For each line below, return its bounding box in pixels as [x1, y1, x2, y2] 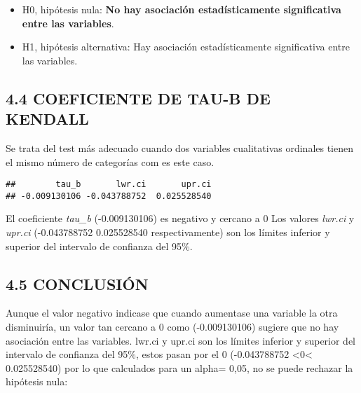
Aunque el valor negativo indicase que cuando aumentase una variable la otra [6, 305, 338, 320]
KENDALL [6, 108, 89, 130]
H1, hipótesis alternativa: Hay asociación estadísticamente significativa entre [22, 39, 350, 54]
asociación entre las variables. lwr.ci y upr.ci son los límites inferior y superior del [6, 333, 356, 347]
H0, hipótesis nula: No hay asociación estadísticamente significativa [22, 2, 341, 16]
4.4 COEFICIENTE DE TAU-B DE [6, 87, 271, 109]
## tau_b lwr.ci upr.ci [6, 179, 212, 190]
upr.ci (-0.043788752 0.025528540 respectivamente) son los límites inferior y [6, 225, 330, 240]
